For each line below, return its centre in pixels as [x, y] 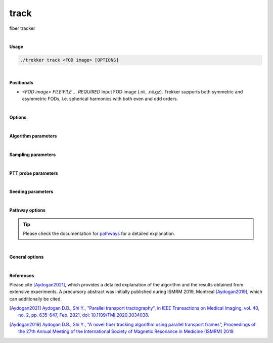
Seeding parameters [31, 191]
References [22, 275]
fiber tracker [22, 28]
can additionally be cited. [36, 299]
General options [27, 257]
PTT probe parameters [34, 173]
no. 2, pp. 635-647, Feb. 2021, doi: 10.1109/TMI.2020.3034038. [84, 315]
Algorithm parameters [33, 136]
